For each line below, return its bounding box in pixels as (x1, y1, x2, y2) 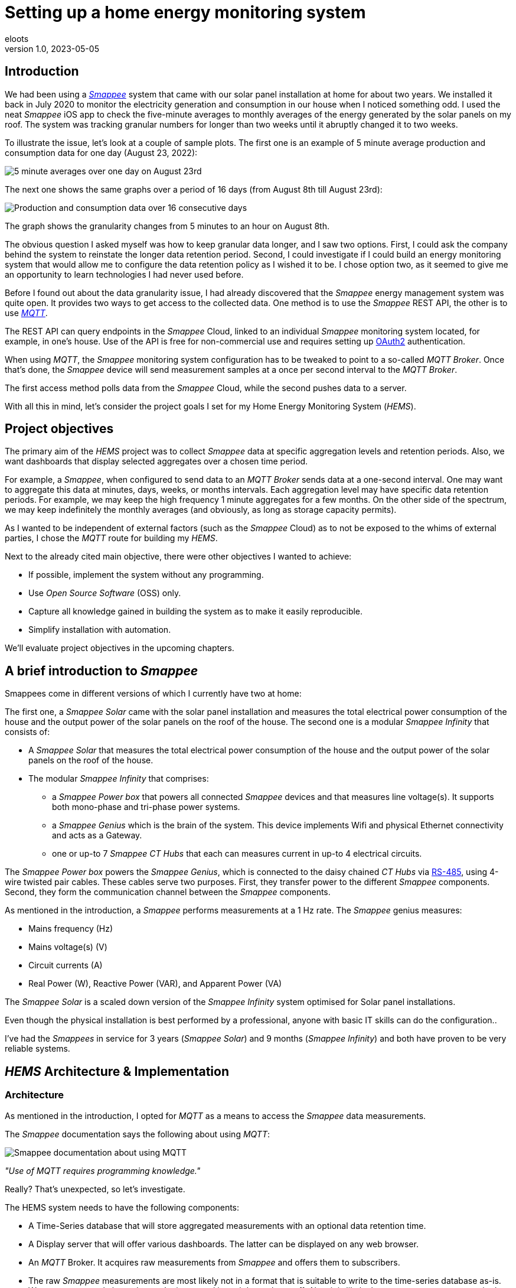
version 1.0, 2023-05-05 (5, 43, 99, 54)
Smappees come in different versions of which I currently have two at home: (5, 688, 302, 699)
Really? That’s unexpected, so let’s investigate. (5, 1183, 185, 1194)
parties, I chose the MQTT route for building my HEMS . (5, 533, 218, 544)
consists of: (5, 727, 50, 737)
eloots (5, 33, 29, 44)
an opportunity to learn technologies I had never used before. (5, 269, 244, 279)
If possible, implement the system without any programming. (28, 570, 264, 580)
